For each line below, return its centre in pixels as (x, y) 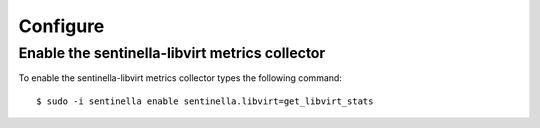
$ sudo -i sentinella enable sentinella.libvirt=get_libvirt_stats (205, 101)
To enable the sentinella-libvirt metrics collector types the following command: (180, 78)
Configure (61, 26)
